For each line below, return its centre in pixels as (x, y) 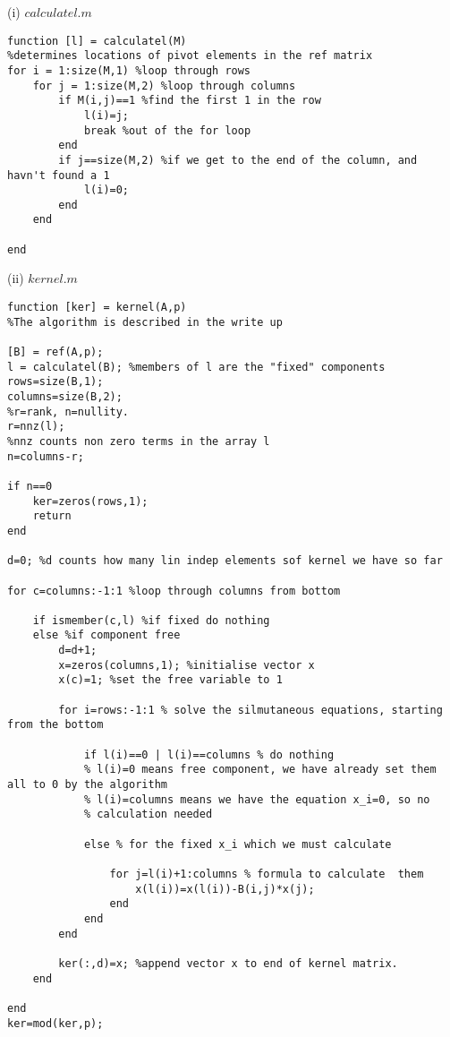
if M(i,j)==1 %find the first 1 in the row (190, 101)
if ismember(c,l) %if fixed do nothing (151, 620)
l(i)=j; (106, 115)
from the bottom (55, 725)
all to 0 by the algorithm (87, 785)
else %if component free (106, 635)
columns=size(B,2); (65, 396)
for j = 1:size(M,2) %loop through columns (164, 86)
